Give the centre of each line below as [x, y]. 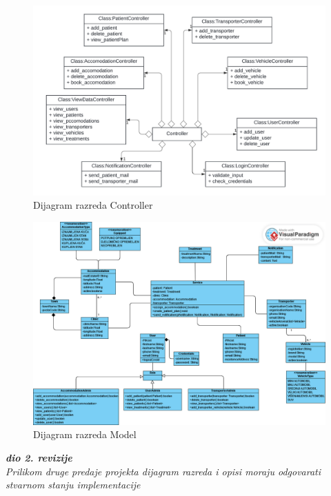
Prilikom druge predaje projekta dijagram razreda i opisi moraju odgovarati [163, 471]
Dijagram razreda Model [85, 434]
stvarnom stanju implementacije [73, 485]
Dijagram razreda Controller [93, 205]
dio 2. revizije [39, 457]
